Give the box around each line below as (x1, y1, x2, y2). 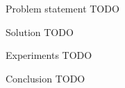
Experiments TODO (6, 48, 92, 62)
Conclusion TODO (6, 71, 85, 85)
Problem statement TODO (6, 1, 119, 15)
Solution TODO (6, 24, 74, 39)
